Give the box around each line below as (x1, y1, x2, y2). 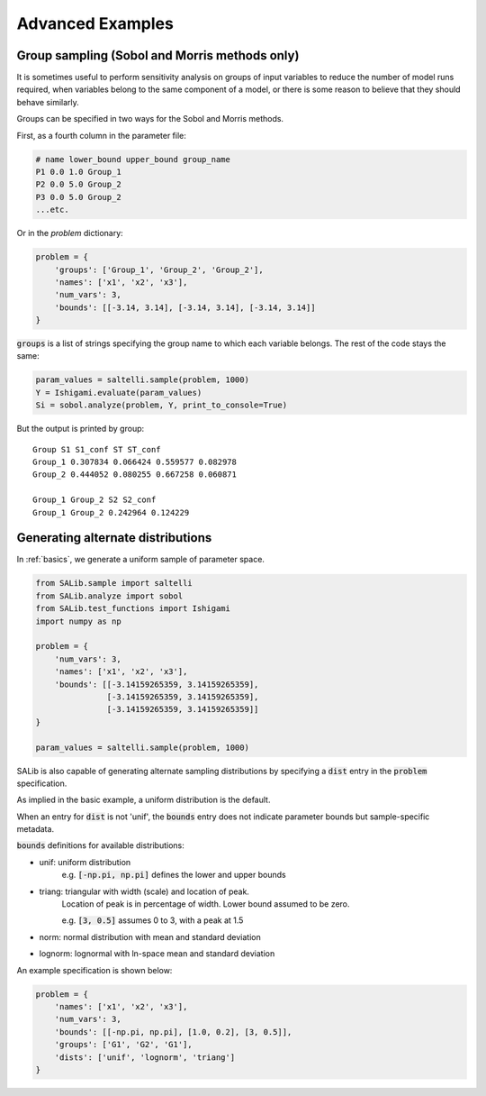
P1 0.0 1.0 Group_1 (35, 167, 121, 177)
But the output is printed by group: (16, 424, 145, 434)
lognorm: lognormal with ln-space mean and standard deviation (39, 948, 275, 959)
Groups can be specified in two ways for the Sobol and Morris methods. (16, 114, 283, 124)
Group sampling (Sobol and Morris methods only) (16, 48, 300, 63)
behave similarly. (16, 96, 80, 107)
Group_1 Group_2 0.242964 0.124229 (32, 507, 190, 517)
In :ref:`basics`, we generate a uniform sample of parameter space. (16, 554, 265, 565)
